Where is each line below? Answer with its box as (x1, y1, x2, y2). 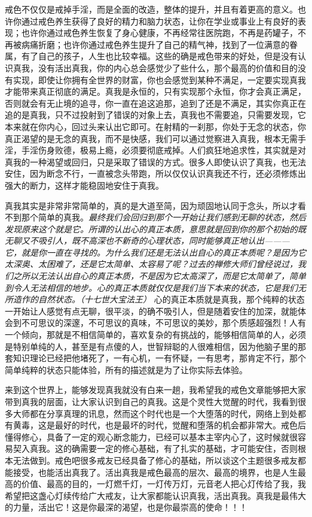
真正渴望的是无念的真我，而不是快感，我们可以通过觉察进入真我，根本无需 (5, 132, 298, 144)
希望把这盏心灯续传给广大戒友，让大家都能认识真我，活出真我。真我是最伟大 (5, 489, 306, 501)
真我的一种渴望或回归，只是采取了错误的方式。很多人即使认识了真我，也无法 (5, 155, 306, 168)
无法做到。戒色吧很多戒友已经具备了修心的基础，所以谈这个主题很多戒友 (13, 453, 298, 466)
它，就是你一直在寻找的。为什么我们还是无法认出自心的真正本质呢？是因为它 (5, 246, 306, 258)
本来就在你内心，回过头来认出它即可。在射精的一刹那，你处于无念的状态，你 (5, 120, 306, 132)
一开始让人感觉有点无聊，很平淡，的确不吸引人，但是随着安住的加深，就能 (5, 304, 298, 317)
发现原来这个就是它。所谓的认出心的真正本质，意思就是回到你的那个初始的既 (5, 222, 306, 235)
